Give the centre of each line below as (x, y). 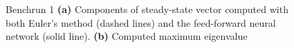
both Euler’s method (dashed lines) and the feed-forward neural (141, 22)
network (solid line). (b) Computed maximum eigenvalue (127, 36)
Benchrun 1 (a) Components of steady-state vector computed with (147, 9)
